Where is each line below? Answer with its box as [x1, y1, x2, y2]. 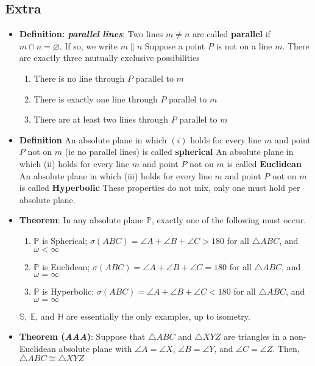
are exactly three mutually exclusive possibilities [19, 51, 200, 64]
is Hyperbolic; [42, 285, 94, 298]
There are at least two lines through [34, 113, 168, 126]
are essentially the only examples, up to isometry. [66, 309, 250, 322]
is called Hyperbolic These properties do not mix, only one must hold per [19, 181, 300, 194]
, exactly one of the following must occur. [151, 213, 306, 226]
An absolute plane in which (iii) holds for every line [19, 169, 212, 182]
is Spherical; [42, 234, 88, 246]
